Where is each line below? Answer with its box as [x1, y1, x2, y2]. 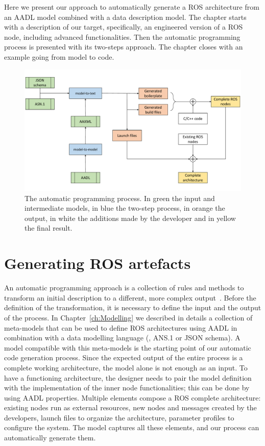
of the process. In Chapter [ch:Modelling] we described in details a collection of [4, 312, 253, 323]
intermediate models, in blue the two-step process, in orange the [25, 203, 225, 213]
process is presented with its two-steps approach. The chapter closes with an [4, 41, 243, 52]
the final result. [25, 222, 73, 233]
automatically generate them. [4, 432, 96, 443]
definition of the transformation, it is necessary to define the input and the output [4, 302, 261, 313]
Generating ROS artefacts [4, 253, 191, 274]
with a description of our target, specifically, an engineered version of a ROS [4, 21, 243, 32]
